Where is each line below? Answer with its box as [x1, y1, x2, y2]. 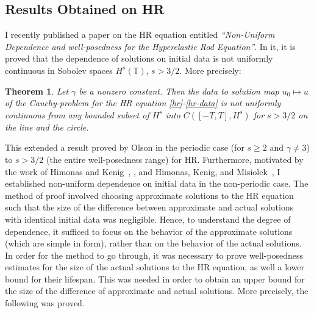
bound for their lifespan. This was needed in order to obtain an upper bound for [5, 272, 305, 285]
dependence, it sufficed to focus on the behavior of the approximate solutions [5, 225, 293, 237]
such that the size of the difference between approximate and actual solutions [5, 201, 294, 214]
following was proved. [5, 297, 85, 309]
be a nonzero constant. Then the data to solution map [79, 84, 279, 97]
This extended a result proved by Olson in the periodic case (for [5, 141, 244, 154]
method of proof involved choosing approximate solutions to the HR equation [5, 189, 294, 201]
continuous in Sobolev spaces [5, 63, 113, 76]
